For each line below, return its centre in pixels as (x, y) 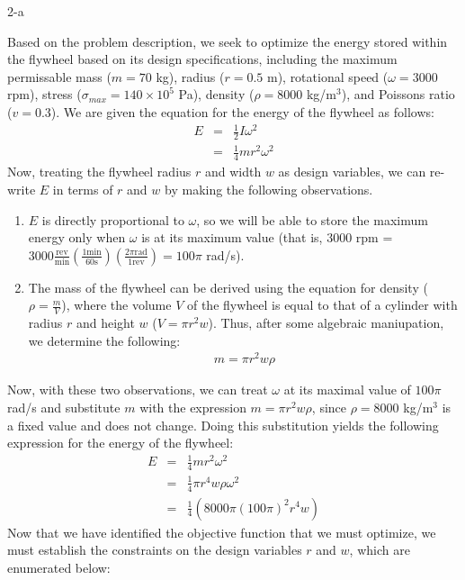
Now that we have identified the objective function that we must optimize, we (222, 532)
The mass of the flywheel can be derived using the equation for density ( (228, 287)
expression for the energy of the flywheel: (121, 443)
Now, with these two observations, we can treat (138, 390)
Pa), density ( (216, 94)
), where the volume (116, 305)
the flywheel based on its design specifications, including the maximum (202, 59)
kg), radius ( (190, 76)
